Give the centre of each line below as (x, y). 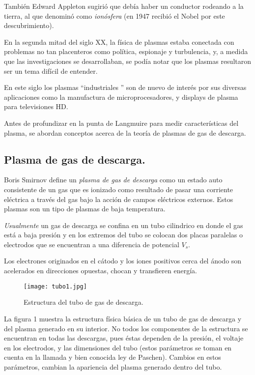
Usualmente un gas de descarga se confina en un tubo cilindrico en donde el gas (124, 225)
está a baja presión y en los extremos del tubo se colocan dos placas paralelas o (124, 235)
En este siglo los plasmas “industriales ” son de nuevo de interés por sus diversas (125, 87)
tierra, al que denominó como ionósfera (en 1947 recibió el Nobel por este (114, 15)
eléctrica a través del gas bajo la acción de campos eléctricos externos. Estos (119, 199)
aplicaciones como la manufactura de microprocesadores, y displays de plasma (121, 97)
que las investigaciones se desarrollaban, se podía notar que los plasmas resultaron (128, 61)
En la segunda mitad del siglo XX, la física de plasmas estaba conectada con (119, 42)
